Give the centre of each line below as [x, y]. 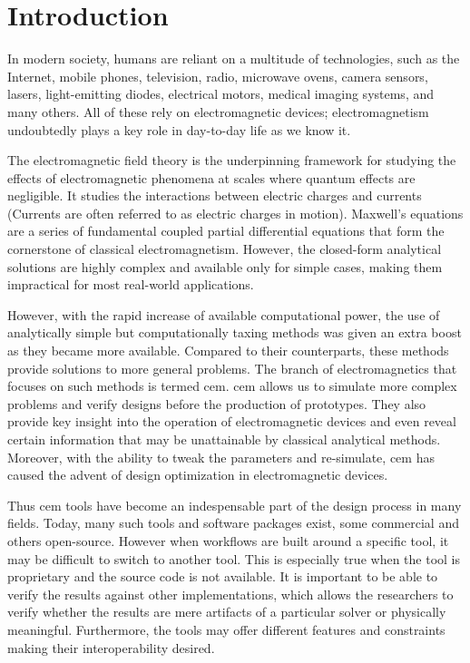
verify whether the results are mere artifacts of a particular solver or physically [227, 612]
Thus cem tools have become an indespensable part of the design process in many [235, 505]
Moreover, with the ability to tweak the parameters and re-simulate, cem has [221, 457]
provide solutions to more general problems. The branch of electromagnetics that [232, 368]
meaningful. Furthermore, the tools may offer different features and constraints [226, 629]
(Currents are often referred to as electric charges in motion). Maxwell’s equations [235, 213]
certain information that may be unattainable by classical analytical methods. [224, 439]
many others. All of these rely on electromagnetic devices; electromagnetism [218, 111]
